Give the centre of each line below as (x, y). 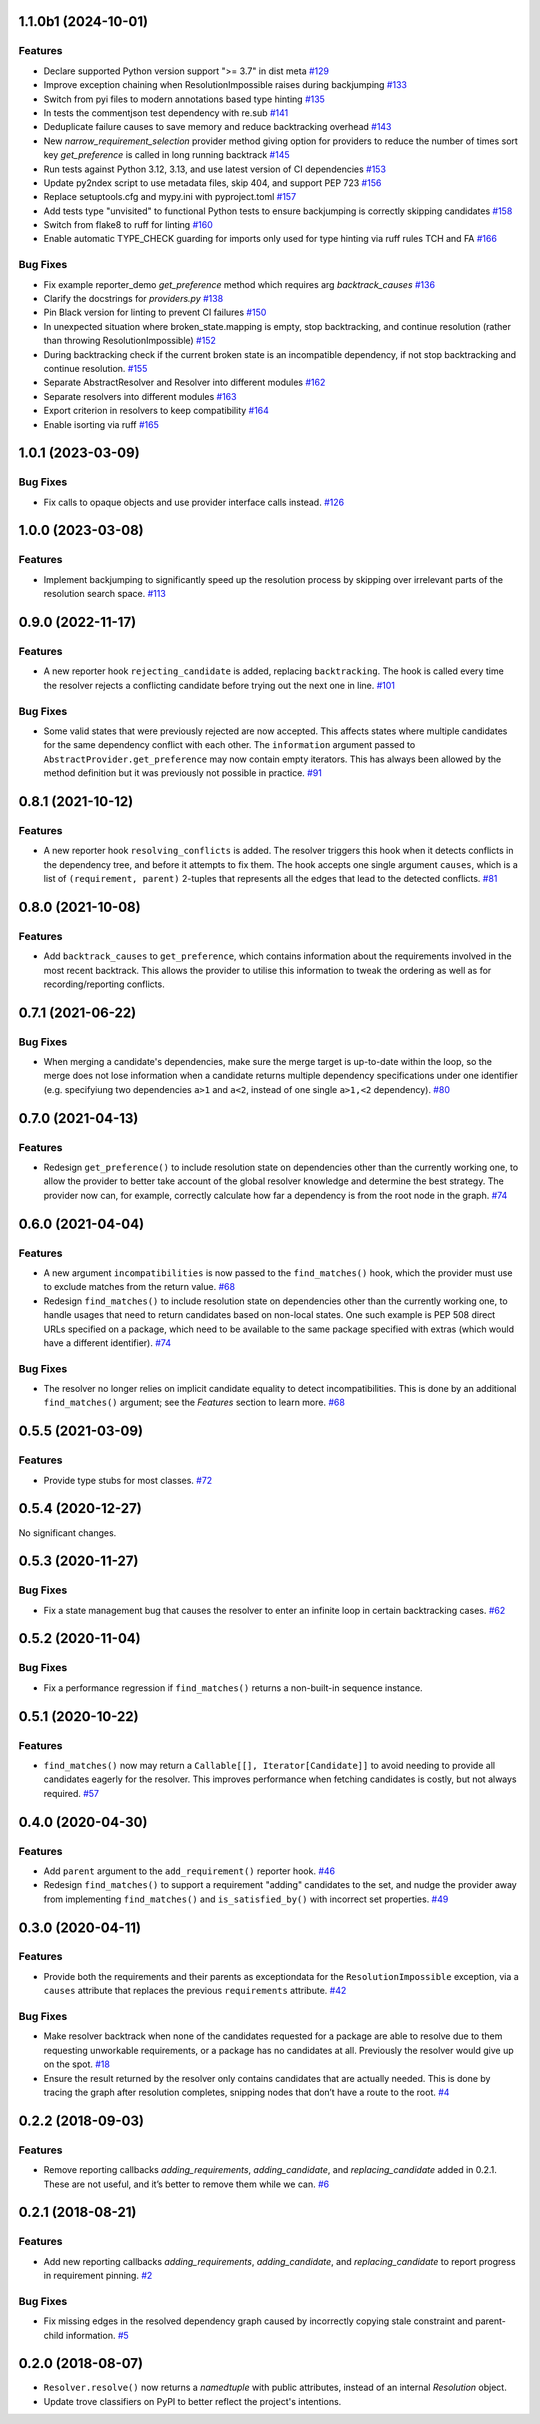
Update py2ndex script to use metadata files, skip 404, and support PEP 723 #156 (212, 182)
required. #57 (71, 1793)
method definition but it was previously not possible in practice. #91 (182, 773)
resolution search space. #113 (105, 594)
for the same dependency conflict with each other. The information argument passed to (229, 745)
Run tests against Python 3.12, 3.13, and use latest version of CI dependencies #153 (215, 169)
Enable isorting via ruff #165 (101, 424)
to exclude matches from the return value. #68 (139, 1287)
